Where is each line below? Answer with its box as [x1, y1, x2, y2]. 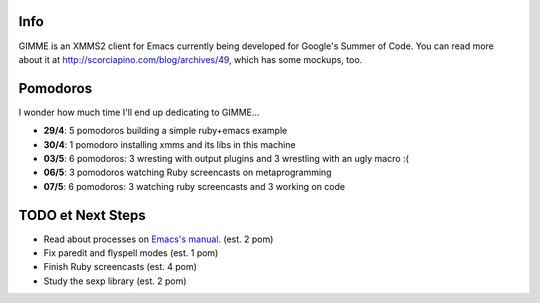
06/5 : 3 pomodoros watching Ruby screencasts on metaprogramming [43, 166, 332, 179]
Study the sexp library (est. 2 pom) [43, 275, 187, 287]
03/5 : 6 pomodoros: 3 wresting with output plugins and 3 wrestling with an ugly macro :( [43, 152, 409, 164]
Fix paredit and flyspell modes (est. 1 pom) [43, 247, 219, 259]
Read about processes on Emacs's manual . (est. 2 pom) [43, 233, 274, 245]
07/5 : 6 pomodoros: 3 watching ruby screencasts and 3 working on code [43, 180, 345, 192]
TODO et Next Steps [18, 206, 147, 224]
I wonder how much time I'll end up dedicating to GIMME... [18, 106, 260, 118]
